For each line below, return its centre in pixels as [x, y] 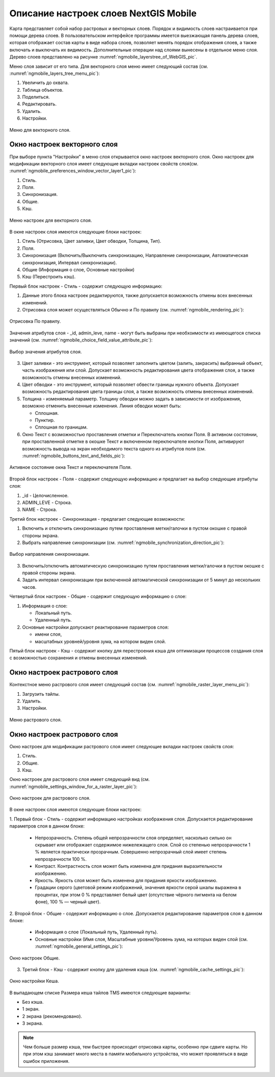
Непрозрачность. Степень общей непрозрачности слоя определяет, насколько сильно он [133, 838]
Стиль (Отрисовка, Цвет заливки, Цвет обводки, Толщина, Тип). [92, 241]
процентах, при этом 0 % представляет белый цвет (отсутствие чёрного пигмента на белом [136, 895]
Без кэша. [33, 1002]
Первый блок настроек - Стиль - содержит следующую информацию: [86, 286]
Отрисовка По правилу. [35, 321]
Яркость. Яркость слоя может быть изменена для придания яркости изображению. [126, 880]
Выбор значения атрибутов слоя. [46, 352]
